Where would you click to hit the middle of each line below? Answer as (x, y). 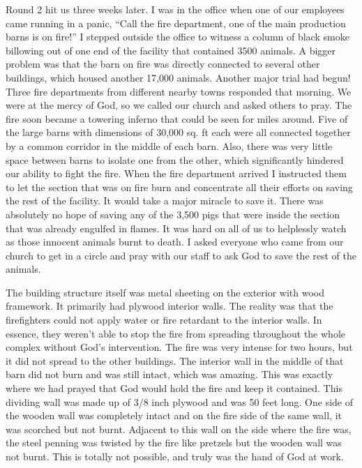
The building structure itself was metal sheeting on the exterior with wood (165, 292)
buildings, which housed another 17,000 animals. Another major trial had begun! (178, 77)
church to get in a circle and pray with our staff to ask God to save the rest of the (181, 255)
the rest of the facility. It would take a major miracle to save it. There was (165, 201)
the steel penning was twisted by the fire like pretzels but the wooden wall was (174, 443)
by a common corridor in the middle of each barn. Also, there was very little (169, 145)
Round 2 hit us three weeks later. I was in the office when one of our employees (175, 9)
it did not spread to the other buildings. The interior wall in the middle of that (175, 360)
